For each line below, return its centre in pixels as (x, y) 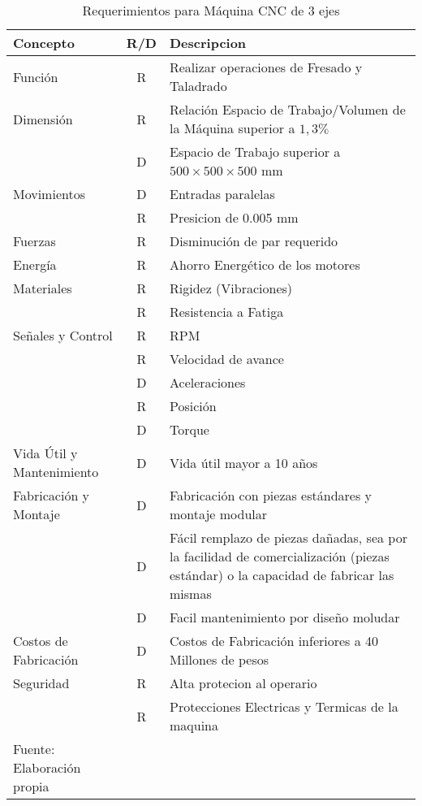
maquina (194, 725)
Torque (189, 429)
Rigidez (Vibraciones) (231, 288)
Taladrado (198, 86)
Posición (193, 406)
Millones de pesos (219, 659)
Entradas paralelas (222, 194)
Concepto (44, 43)
